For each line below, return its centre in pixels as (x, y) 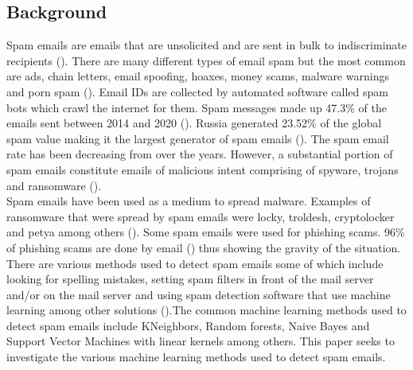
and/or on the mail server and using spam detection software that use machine (199, 294)
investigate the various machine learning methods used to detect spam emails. (196, 357)
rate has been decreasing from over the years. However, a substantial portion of (200, 154)
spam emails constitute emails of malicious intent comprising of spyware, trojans (203, 169)
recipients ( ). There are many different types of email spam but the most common (206, 60)
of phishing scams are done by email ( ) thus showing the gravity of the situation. (204, 247)
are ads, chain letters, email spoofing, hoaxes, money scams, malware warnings (198, 76)
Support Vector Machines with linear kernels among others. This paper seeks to (201, 341)
